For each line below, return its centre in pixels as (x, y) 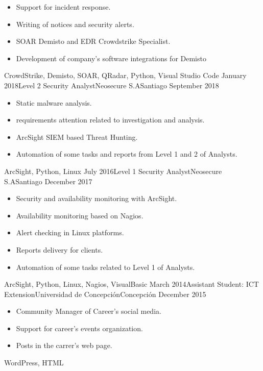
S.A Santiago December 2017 (48, 181)
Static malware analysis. (54, 102)
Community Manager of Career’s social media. (89, 311)
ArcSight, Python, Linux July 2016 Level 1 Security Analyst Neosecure (113, 171)
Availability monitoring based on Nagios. (80, 215)
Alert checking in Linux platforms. (70, 232)
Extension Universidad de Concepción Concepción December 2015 (105, 294)
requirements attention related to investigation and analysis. (110, 120)
